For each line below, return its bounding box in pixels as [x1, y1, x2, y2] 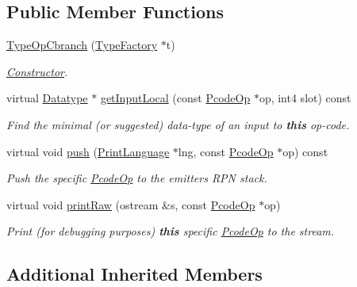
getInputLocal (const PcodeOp [100, 90, 251, 106]
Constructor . [6, 63, 68, 79]
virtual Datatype [6, 90, 88, 106]
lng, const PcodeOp [178, 143, 274, 159]
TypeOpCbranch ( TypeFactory [6, 36, 158, 53]
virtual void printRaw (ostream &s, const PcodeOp [6, 196, 255, 212]
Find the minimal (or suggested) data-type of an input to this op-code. [6, 116, 350, 132]
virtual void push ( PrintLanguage [6, 143, 170, 159]
